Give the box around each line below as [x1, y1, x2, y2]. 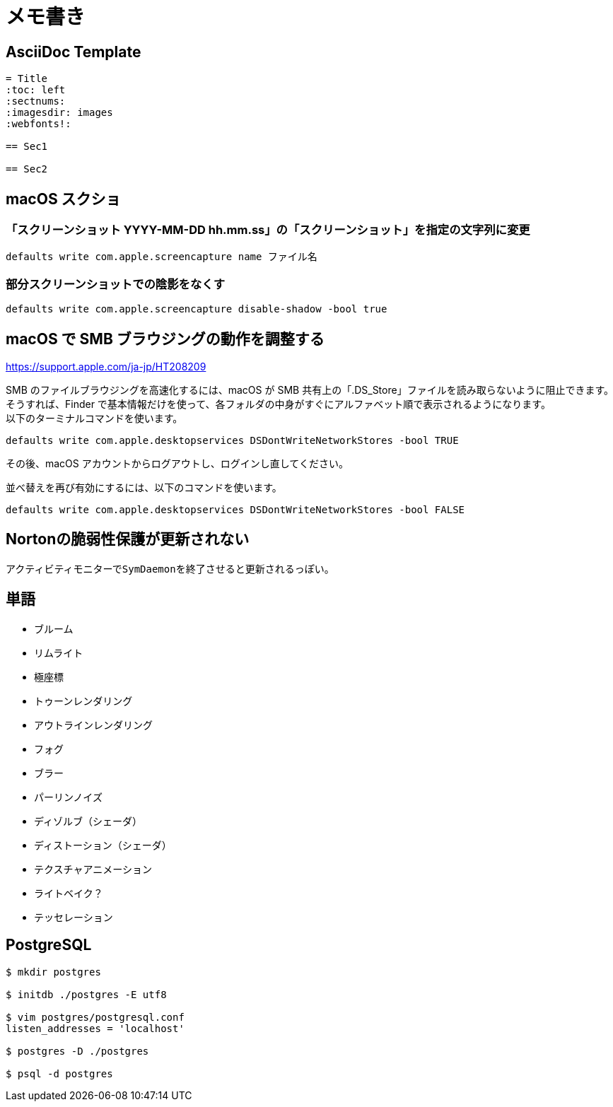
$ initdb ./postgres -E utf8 [6, 988, 167, 1000]
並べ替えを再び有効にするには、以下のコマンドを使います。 [6, 481, 282, 493]
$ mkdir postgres [6, 966, 101, 978]
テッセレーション [34, 910, 113, 923]
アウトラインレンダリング [34, 718, 153, 731]
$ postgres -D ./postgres [6, 1045, 149, 1057]
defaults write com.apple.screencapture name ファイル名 [6, 251, 317, 263]
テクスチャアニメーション [34, 862, 152, 875]
